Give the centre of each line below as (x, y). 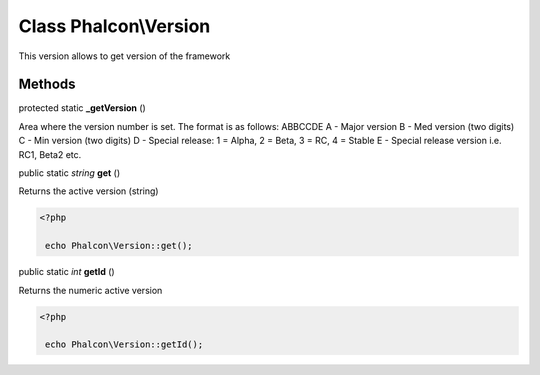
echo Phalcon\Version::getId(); (124, 344)
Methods (47, 84)
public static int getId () (66, 272)
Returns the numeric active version (90, 290)
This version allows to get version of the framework (124, 56)
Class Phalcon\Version (114, 26)
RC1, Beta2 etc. (50, 154)
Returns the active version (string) (88, 191)
